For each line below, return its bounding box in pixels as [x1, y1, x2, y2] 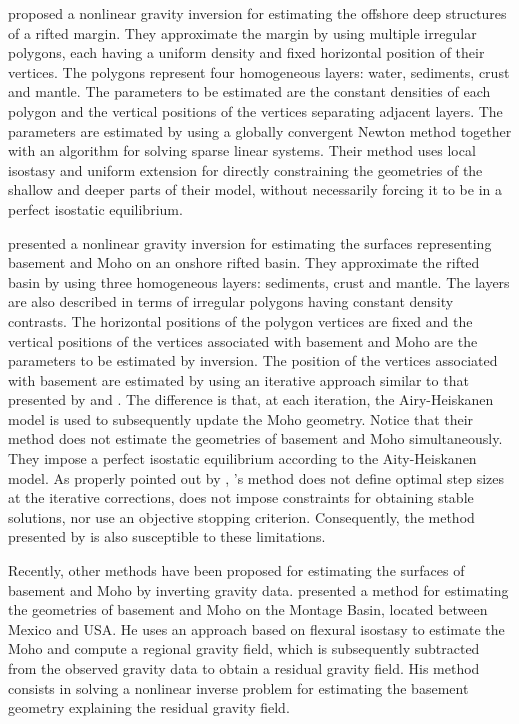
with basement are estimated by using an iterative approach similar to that [8, 369, 469, 390]
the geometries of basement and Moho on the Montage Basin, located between [8, 599, 488, 620]
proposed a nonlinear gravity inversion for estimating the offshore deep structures [8, 3, 507, 23]
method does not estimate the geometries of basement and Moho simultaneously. [8, 428, 503, 449]
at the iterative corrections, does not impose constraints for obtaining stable [8, 487, 474, 508]
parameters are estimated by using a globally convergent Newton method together [8, 120, 512, 141]
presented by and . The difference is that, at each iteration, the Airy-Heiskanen [8, 389, 494, 410]
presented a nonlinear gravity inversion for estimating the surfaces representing [8, 232, 492, 253]
